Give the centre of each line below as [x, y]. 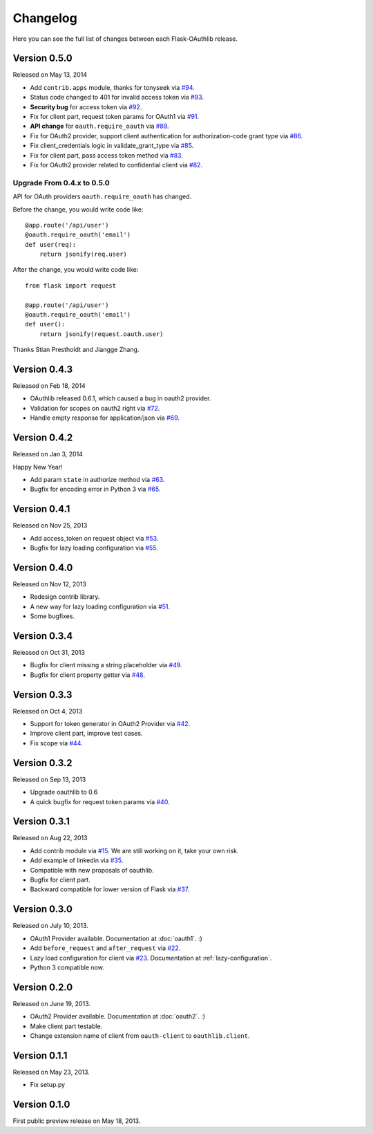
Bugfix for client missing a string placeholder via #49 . [106, 665]
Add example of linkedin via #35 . [77, 860]
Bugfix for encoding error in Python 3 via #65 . [95, 489]
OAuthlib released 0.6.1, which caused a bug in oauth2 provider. [121, 398]
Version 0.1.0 [41, 1105]
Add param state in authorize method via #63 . [97, 479]
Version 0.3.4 [43, 636]
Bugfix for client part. [60, 880]
